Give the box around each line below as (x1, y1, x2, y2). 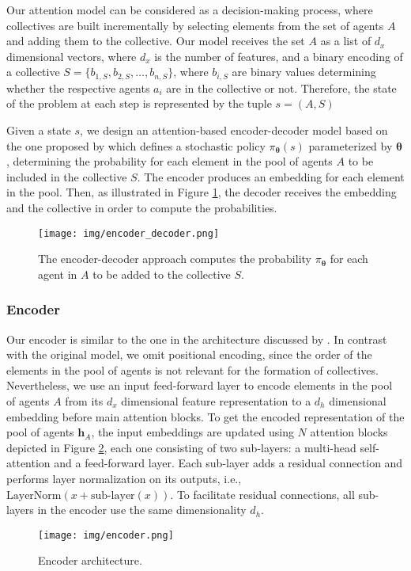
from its (65, 393, 104, 409)
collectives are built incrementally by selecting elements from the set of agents (6, 17, 384, 33)
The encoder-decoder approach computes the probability (38, 250, 311, 267)
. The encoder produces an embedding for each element (137, 168, 405, 185)
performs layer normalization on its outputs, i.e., (6, 470, 242, 486)
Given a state (6, 122, 71, 139)
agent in (38, 265, 77, 282)
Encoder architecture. (38, 552, 142, 569)
